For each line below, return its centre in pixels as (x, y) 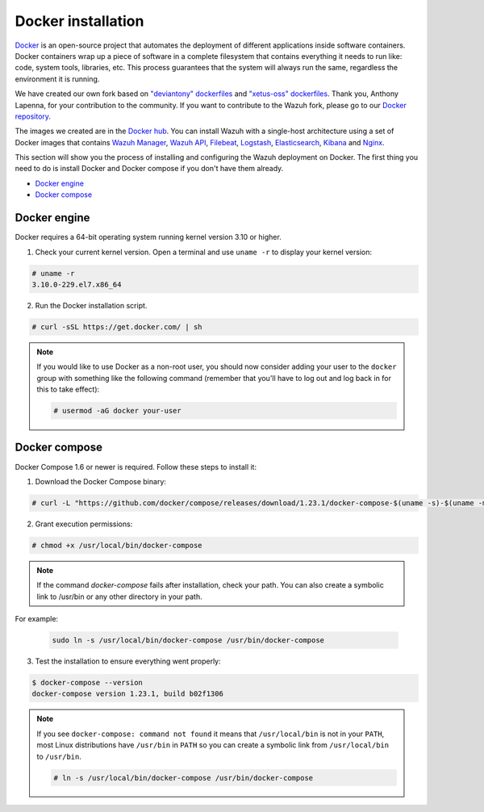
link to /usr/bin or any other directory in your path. (119, 596)
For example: (37, 619)
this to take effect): (68, 389)
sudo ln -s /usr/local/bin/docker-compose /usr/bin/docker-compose (188, 640)
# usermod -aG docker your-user (117, 411)
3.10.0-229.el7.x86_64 (77, 284)
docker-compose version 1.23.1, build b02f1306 (127, 694)
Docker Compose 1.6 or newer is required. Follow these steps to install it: (136, 467)
